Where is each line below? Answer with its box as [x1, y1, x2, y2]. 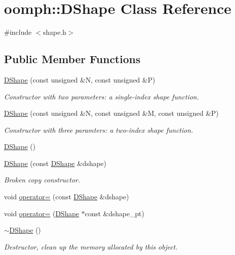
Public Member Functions [4, 51, 140, 67]
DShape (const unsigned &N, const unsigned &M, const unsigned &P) [4, 108, 219, 118]
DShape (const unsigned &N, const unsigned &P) [4, 74, 155, 85]
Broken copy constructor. [4, 174, 80, 185]
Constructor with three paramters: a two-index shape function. [4, 124, 193, 135]
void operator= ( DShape [4, 208, 79, 218]
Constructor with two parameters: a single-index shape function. [4, 91, 199, 101]
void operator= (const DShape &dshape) [4, 191, 129, 202]
